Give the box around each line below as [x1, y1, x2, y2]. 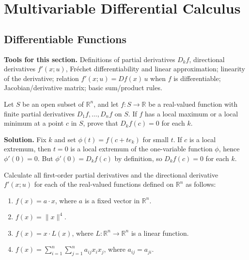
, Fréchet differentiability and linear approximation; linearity [65, 64, 245, 74]
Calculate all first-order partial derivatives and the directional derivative [4, 169, 218, 179]
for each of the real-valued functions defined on [34, 179, 174, 189]
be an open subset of [22, 98, 84, 109]
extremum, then [4, 144, 51, 154]
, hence [218, 144, 240, 154]
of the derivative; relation [4, 73, 79, 83]
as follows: [186, 179, 216, 189]
